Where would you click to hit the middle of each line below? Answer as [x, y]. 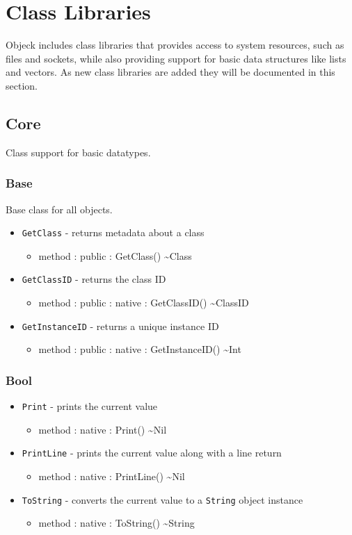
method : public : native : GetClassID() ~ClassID [144, 303]
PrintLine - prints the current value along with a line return [152, 453]
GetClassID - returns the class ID [94, 279]
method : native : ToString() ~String [117, 523]
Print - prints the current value [90, 406]
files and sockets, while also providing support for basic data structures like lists [176, 58]
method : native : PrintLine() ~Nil [112, 476]
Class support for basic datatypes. [78, 152]
